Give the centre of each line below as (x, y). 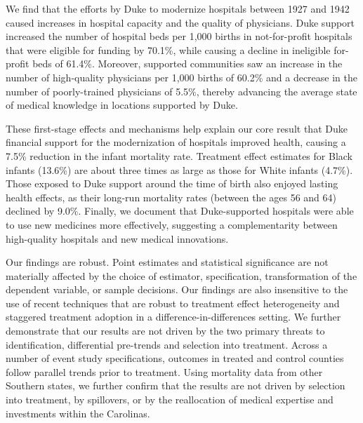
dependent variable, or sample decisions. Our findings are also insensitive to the (177, 289)
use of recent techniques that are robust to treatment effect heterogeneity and (173, 303)
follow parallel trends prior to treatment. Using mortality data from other (164, 371)
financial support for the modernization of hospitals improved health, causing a (176, 142)
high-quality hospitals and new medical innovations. (117, 238)
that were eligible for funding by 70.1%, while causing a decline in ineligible (168, 49)
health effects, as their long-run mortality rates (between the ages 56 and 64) (171, 197)
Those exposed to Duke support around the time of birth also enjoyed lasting (172, 183)
